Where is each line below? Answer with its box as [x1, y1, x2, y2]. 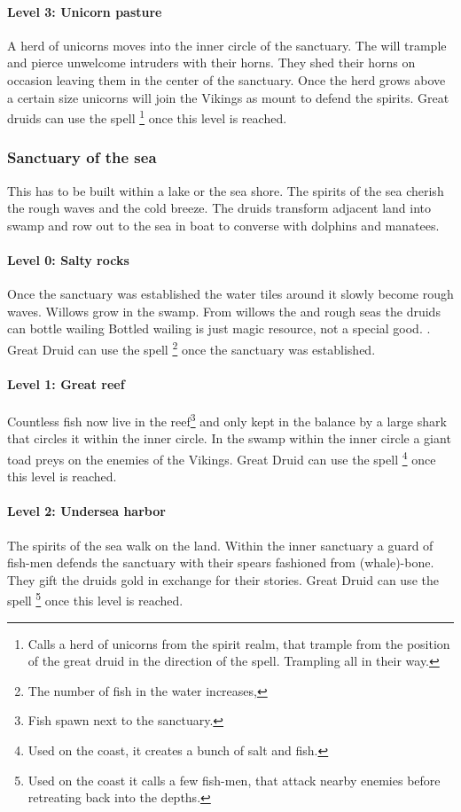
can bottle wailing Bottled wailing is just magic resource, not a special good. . [7, 319, 431, 338]
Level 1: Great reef [7, 374, 125, 393]
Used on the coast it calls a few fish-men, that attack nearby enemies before [27, 770, 441, 789]
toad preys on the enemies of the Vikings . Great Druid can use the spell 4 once [7, 447, 436, 468]
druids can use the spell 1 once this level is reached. [7, 106, 287, 127]
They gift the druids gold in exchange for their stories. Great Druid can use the [7, 570, 439, 589]
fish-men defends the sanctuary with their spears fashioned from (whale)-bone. [7, 553, 434, 572]
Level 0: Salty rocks [7, 251, 129, 269]
